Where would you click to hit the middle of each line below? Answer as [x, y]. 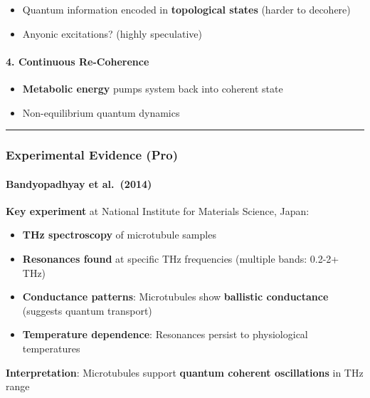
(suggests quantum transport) [87, 310]
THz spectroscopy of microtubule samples [119, 235]
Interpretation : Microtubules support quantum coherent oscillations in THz [185, 372]
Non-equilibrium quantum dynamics [101, 112]
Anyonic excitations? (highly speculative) [112, 33]
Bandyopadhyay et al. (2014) [79, 183]
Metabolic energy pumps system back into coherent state [153, 88]
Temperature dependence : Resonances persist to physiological [165, 334]
